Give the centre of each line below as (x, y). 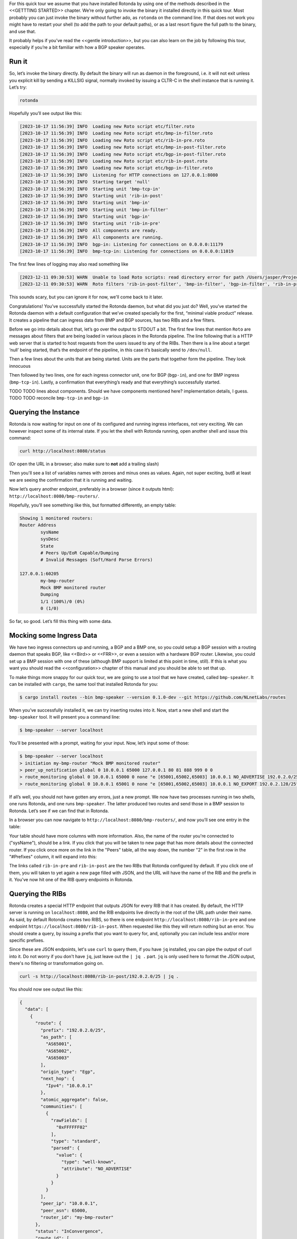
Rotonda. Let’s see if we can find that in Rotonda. (59, 811)
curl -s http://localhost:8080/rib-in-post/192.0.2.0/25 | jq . (99, 977)
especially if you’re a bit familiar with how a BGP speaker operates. (77, 48)
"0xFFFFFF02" (72, 1127)
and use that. (23, 31)
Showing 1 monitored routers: (56, 518)
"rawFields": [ (69, 1120)
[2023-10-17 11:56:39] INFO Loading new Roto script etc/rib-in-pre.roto (112, 140)
